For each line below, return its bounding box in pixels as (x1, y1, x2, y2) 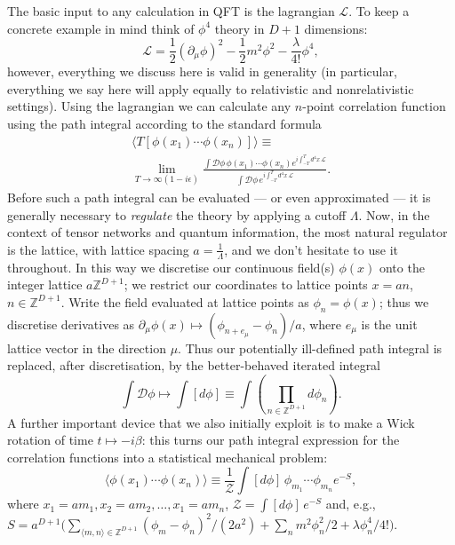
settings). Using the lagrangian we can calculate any (7, 97, 291, 115)
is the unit (361, 314, 418, 333)
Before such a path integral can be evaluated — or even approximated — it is (7, 187, 431, 206)
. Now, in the (358, 205, 430, 224)
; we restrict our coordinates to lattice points (124, 275, 368, 294)
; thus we (379, 292, 429, 311)
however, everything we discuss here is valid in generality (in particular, (7, 62, 397, 81)
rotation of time (7, 430, 93, 449)
